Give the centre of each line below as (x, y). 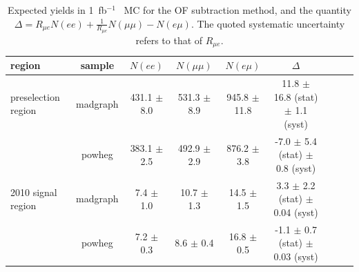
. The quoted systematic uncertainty (268, 23)
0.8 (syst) (296, 167)
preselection (35, 96)
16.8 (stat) (296, 96)
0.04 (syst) (296, 212)
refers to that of (169, 40)
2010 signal (34, 192)
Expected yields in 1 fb (57, 10)
